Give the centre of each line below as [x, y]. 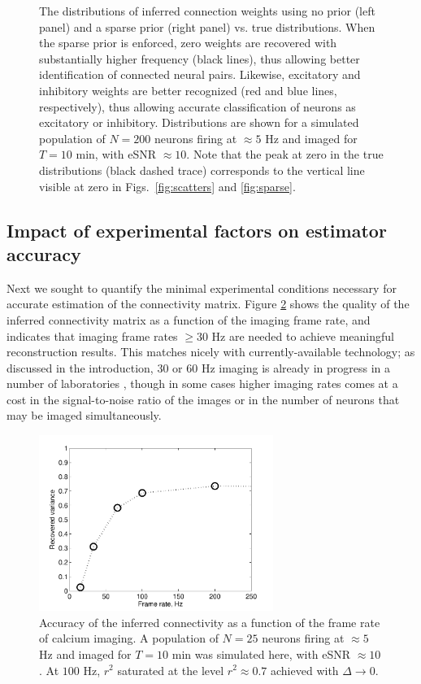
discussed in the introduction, [80, 367]
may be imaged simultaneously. [84, 415]
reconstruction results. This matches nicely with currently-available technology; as [211, 352]
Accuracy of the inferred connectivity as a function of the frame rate [210, 622]
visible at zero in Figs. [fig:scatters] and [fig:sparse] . [167, 186]
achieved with [305, 670]
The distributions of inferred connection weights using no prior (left [207, 11]
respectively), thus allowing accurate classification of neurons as [197, 106]
